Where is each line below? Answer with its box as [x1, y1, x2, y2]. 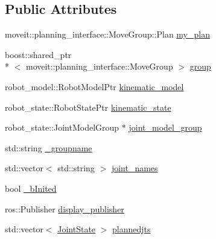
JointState [57, 223, 96, 235]
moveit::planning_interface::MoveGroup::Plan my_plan [5, 28, 210, 41]
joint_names [111, 162, 158, 174]
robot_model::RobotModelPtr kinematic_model [5, 80, 184, 93]
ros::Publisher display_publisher [5, 202, 124, 215]
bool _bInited [5, 182, 57, 194]
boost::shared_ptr [5, 48, 72, 61]
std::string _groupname [5, 141, 92, 154]
